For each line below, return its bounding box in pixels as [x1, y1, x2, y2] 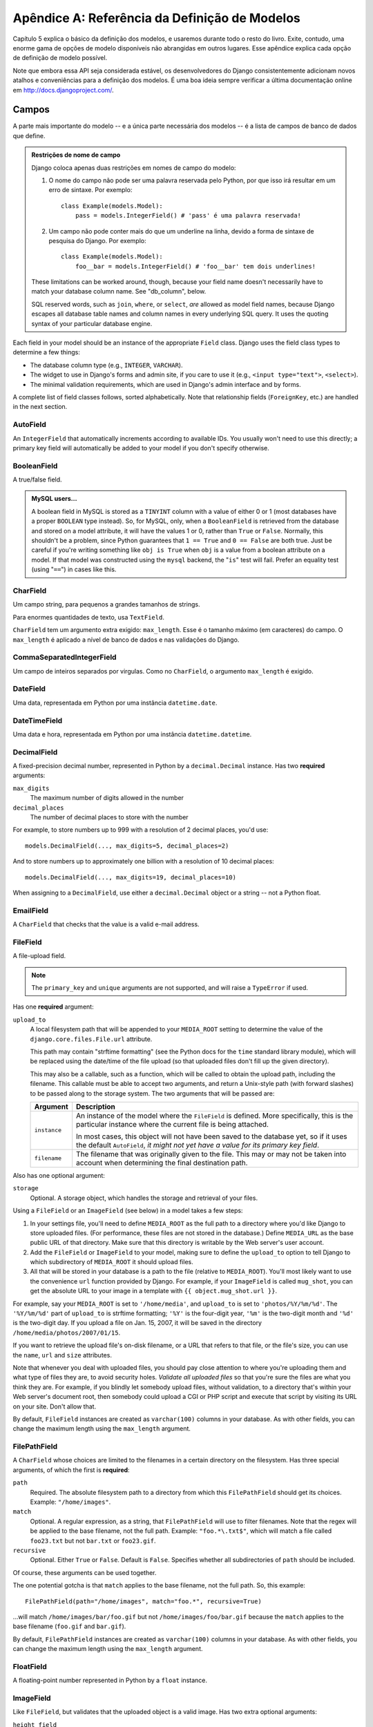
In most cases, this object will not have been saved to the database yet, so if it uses [76, 1132, 348, 1141]
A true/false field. [12, 475, 62, 484]
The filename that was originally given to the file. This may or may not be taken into [76, 1149, 347, 1158]
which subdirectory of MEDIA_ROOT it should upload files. [30, 1258, 193, 1266]
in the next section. [12, 403, 68, 411]
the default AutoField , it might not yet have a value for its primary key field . [76, 1140, 319, 1149]
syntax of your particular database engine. [31, 319, 153, 327]
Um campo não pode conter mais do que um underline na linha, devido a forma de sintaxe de [48, 227, 314, 235]
